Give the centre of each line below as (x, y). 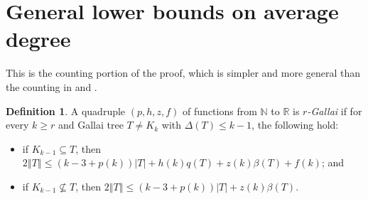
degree (38, 39)
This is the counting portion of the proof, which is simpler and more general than (183, 73)
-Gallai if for (335, 111)
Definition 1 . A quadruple (66, 111)
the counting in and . (52, 86)
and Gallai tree (91, 125)
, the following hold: (295, 125)
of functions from (220, 111)
